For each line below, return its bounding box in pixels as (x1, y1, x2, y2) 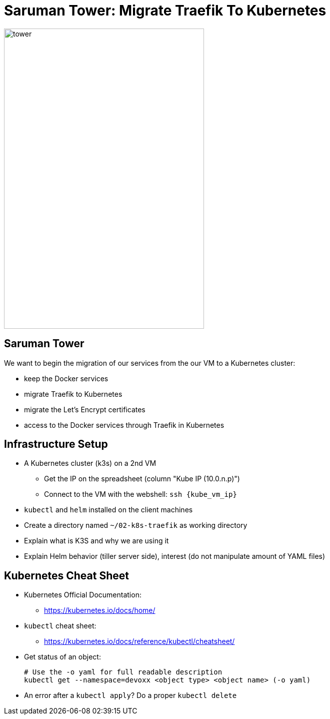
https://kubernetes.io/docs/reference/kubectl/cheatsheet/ (44, 637, 235, 646)
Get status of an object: (24, 652, 101, 661)
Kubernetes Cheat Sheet (4, 569, 129, 582)
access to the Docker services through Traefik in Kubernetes (24, 420, 224, 429)
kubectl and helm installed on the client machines (24, 505, 193, 514)
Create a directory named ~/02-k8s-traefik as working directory (24, 521, 247, 530)
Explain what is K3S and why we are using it (24, 536, 169, 545)
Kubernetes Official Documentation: (24, 590, 141, 599)
